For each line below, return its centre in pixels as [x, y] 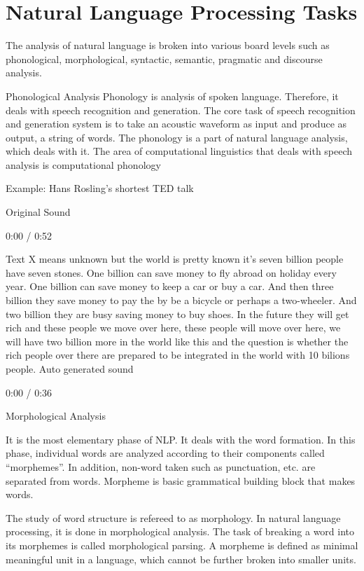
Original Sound [38, 212]
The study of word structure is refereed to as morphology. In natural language [173, 517]
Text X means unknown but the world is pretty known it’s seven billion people [175, 259]
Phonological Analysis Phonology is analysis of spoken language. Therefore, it [172, 96]
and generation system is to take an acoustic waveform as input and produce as [176, 124]
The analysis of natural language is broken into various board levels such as [168, 45]
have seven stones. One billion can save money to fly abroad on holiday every [171, 272]
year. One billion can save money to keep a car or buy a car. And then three [170, 286]
